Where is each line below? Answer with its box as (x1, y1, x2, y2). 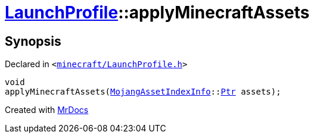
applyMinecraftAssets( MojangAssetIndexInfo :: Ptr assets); (5, 87, 281, 97)
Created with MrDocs (5, 105, 89, 115)
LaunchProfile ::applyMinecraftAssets (5, 2, 310, 23)
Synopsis (5, 33, 61, 49)
